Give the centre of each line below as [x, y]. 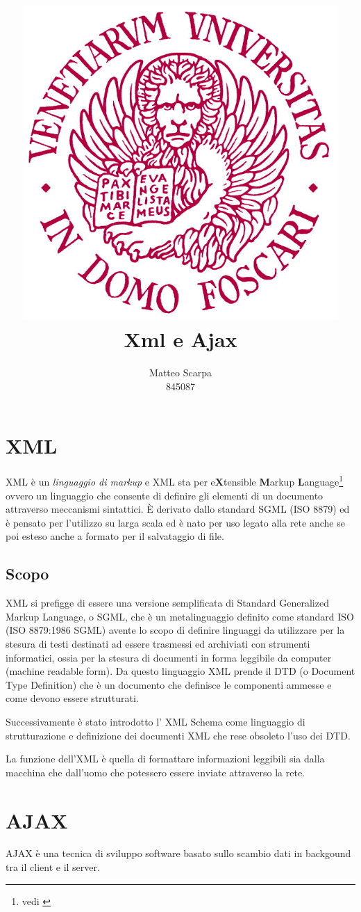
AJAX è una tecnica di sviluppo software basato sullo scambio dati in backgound [178, 853]
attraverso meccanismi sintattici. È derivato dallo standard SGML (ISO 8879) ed [178, 509]
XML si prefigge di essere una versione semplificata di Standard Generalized [167, 603]
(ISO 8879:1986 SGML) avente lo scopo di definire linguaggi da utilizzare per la [175, 630]
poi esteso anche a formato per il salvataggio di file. [115, 536]
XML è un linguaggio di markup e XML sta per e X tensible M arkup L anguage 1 [175, 481]
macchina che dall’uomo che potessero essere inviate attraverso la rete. [156, 772]
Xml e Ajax [180, 339]
